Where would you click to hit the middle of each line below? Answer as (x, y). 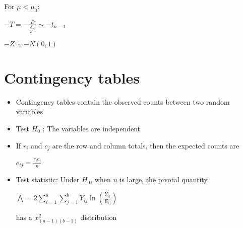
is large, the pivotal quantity (164, 179)
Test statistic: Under (48, 179)
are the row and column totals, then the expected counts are (146, 145)
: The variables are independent (92, 128)
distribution (99, 217)
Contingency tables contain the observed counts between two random (123, 101)
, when (101, 179)
